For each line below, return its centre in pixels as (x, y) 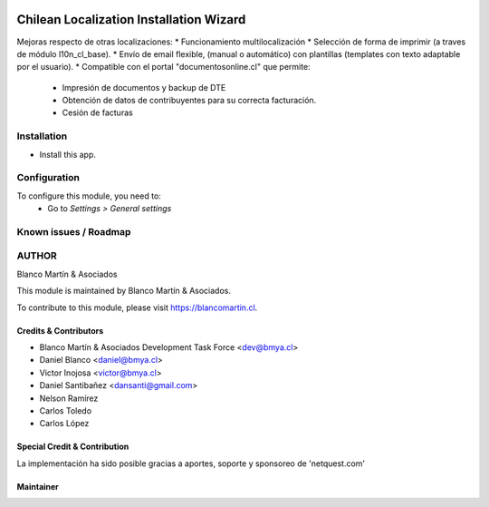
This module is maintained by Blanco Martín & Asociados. (124, 291)
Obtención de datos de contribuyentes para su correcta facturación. (189, 101)
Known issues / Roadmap (74, 231)
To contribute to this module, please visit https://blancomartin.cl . (137, 307)
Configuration (48, 178)
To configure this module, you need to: (89, 196)
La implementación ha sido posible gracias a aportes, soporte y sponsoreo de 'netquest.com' (191, 463)
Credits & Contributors (60, 330)
